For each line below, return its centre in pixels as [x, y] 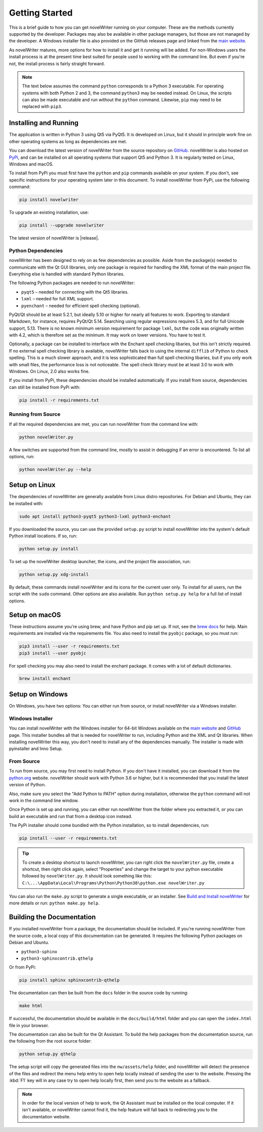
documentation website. [46, 1116]
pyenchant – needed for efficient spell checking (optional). [81, 306]
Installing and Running [44, 123]
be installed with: [26, 503]
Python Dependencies [36, 251]
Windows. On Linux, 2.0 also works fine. [49, 372]
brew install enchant [45, 679]
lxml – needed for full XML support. [58, 299]
